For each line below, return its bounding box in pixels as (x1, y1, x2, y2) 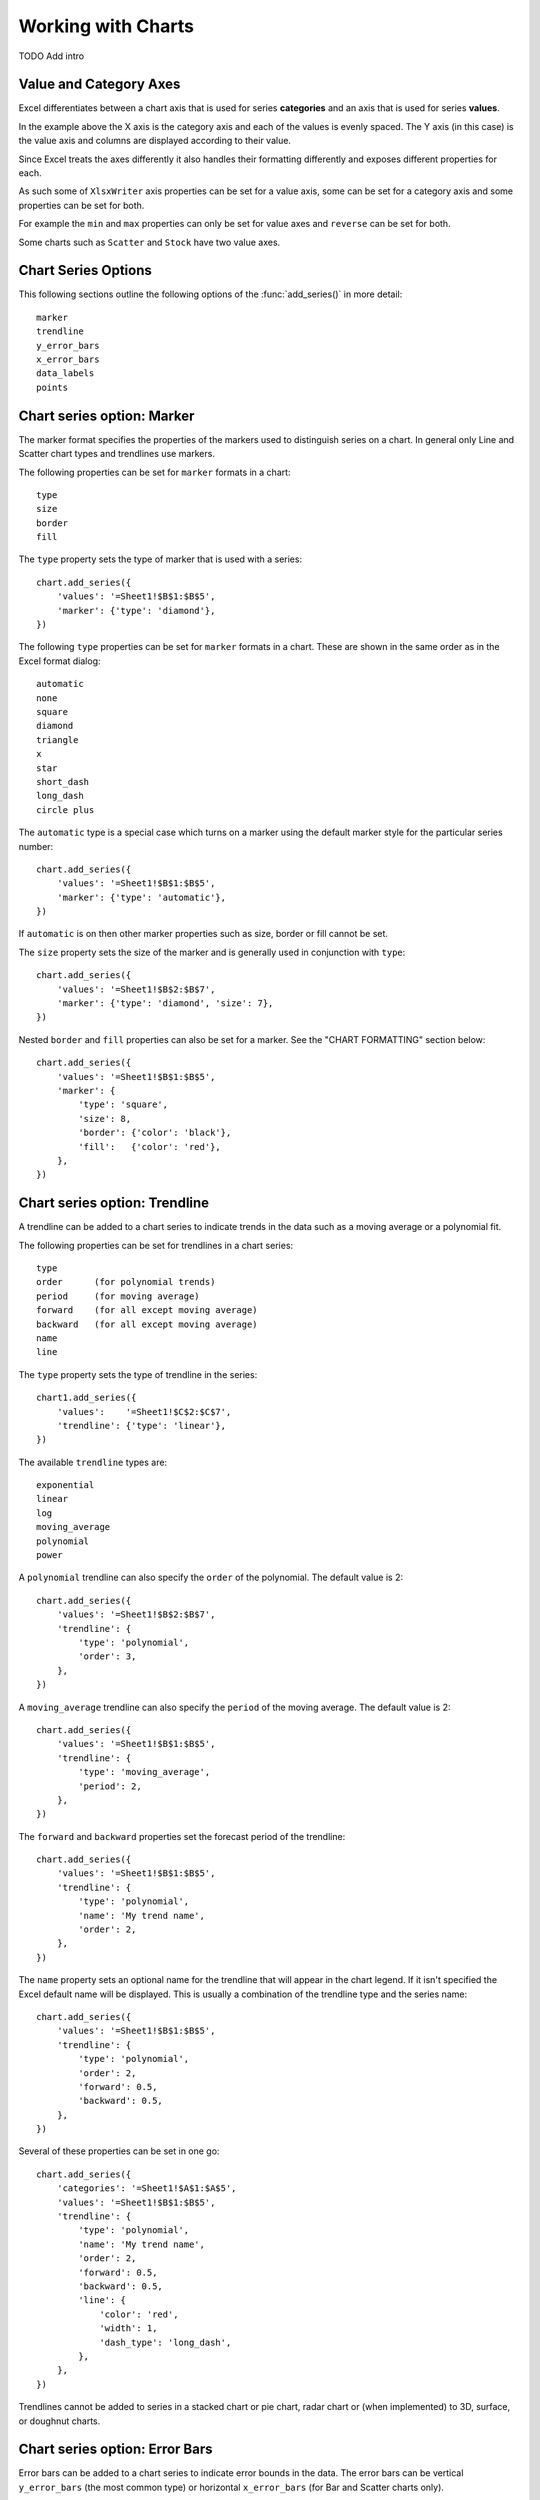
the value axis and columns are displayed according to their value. (18, 135, 292, 147)
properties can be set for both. (18, 199, 145, 211)
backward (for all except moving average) (36, 1318, 259, 1330)
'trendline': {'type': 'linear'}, (56, 1420, 227, 1431)
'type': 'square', (78, 1099, 169, 1110)
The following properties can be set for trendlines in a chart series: (18, 1239, 294, 1251)
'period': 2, (78, 1780, 142, 1792)
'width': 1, (99, 2323, 158, 2334)
